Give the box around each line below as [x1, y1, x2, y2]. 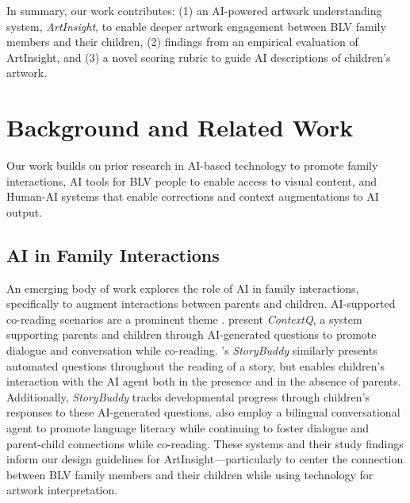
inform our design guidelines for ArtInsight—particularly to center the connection [6, 451, 404, 467]
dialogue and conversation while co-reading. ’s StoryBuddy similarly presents [6, 342, 377, 359]
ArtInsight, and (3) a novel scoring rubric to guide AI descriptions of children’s [6, 48, 391, 65]
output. [6, 203, 43, 220]
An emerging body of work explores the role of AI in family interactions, [6, 279, 359, 296]
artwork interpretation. [6, 482, 118, 498]
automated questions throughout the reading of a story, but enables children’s [6, 357, 385, 374]
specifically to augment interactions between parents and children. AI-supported [6, 295, 396, 312]
